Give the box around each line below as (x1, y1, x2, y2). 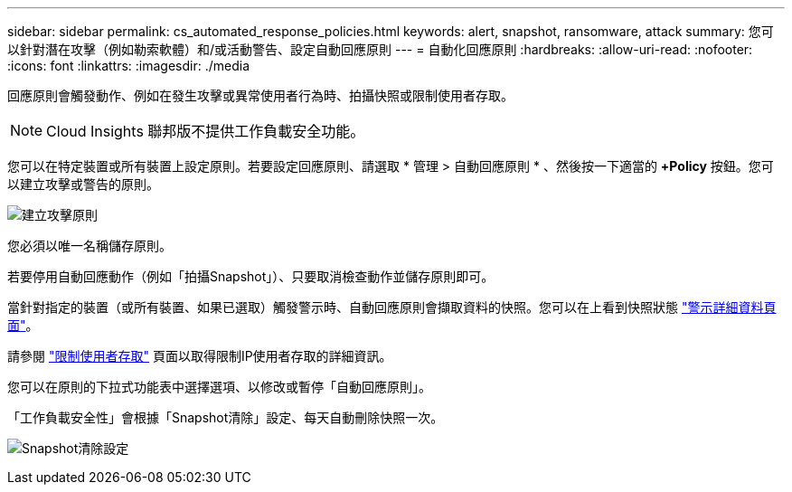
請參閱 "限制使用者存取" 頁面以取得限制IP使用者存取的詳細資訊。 (7, 348, 392, 364)
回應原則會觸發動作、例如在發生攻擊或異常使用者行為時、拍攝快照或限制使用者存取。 (7, 88, 514, 103)
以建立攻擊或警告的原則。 (7, 176, 159, 192)
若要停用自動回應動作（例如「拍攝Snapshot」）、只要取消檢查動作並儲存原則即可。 (7, 269, 495, 284)
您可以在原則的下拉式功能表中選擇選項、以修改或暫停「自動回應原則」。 (7, 379, 431, 394)
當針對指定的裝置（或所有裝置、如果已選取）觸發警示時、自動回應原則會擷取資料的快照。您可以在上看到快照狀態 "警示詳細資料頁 (7, 299, 777, 315)
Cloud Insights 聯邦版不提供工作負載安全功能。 (46, 122, 365, 140)
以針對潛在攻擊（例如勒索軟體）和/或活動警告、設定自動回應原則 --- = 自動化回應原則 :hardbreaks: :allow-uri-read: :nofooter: (7, 42, 753, 57)
